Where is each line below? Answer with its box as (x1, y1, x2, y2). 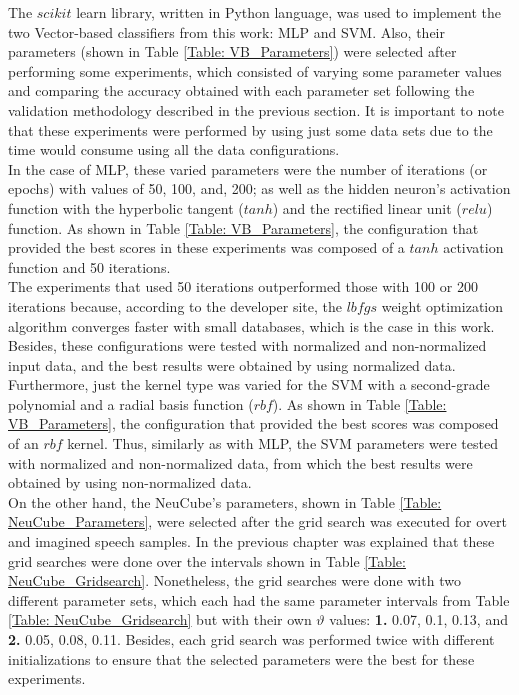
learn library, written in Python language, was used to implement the (76, 2, 501, 22)
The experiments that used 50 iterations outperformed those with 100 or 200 (8, 276, 478, 297)
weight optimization (381, 295, 504, 316)
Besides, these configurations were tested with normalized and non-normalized (8, 335, 487, 356)
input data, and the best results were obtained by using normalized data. (8, 354, 456, 375)
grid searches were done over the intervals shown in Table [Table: (8, 550, 406, 571)
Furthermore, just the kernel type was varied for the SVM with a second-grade (8, 374, 490, 395)
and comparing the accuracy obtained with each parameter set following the (8, 80, 475, 101)
